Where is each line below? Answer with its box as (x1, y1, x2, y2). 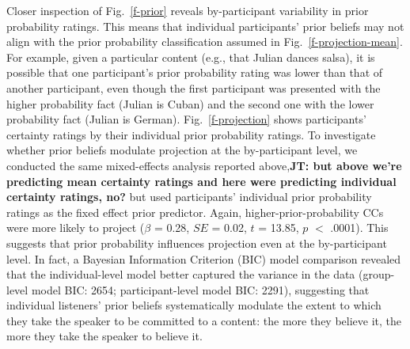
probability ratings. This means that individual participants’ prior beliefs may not (6, 17, 404, 34)
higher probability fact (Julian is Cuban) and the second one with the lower (6, 95, 374, 112)
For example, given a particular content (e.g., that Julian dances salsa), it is (6, 48, 375, 65)
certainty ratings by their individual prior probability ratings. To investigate (6, 126, 376, 142)
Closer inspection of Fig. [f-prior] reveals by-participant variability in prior (6, 2, 369, 18)
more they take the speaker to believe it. (6, 328, 203, 344)
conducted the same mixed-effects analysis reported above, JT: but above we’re (6, 157, 402, 173)
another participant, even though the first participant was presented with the (6, 79, 381, 96)
